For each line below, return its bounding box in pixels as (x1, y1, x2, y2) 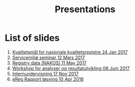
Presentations (55, 4, 116, 15)
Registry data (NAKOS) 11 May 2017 (12, 60, 87, 66)
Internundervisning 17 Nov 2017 (12, 70, 79, 77)
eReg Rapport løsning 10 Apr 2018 (12, 76, 84, 82)
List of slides (5, 32, 60, 44)
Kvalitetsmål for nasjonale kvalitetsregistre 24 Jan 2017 (12, 49, 128, 55)
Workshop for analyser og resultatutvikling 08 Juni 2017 (12, 65, 130, 71)
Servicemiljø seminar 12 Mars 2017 (12, 54, 85, 61)
